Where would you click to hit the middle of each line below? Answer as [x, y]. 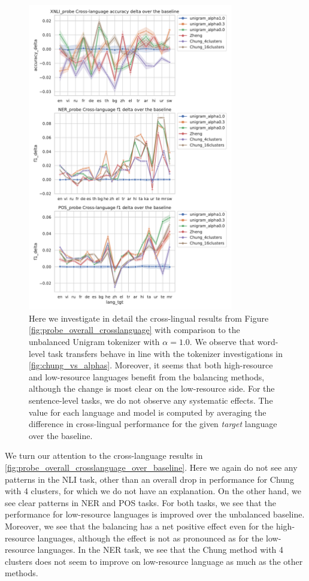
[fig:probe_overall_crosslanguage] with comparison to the [134, 330]
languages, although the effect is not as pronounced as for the [150, 538]
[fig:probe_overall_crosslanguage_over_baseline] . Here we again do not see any [151, 467]
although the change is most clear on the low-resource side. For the [152, 388]
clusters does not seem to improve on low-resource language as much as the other [154, 561]
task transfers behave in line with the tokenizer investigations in [165, 353]
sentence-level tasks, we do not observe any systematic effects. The [151, 400]
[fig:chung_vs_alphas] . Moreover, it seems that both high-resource [151, 365]
